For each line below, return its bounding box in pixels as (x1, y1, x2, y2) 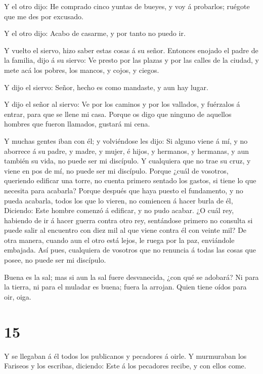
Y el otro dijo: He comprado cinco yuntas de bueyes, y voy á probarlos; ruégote (4, 1, 250, 11)
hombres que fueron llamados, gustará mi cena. (4, 118, 150, 129)
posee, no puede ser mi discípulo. (4, 255, 106, 265)
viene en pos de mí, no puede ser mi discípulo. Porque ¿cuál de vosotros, (4, 165, 229, 176)
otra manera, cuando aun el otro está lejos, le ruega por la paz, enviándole (4, 234, 235, 245)
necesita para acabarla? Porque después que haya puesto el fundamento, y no (4, 185, 243, 195)
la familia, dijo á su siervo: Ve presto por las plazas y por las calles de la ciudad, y (4, 55, 259, 65)
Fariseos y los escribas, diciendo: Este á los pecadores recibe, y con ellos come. (4, 360, 246, 371)
